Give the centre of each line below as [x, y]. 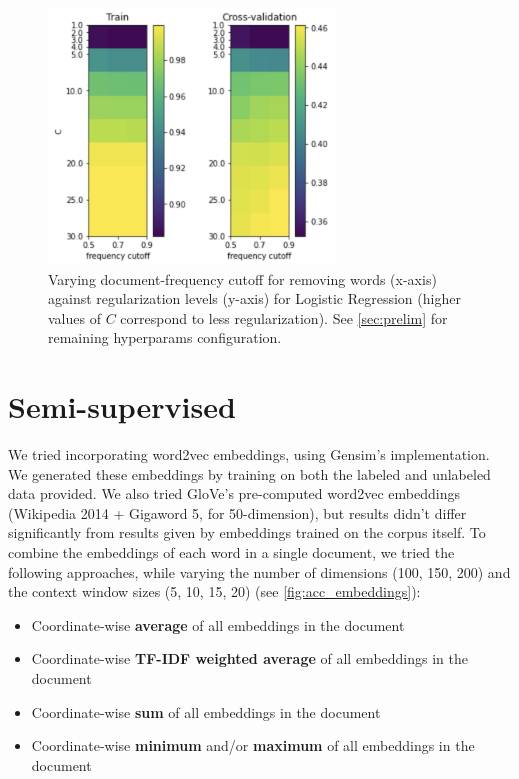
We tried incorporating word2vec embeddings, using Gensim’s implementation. [249, 454]
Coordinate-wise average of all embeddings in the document [218, 624]
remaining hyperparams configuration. [165, 337]
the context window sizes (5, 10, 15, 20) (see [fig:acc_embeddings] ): [214, 591]
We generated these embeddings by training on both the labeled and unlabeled [249, 473]
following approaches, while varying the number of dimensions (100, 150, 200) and [259, 571]
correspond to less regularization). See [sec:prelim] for [284, 317]
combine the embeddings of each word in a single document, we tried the [231, 552]
